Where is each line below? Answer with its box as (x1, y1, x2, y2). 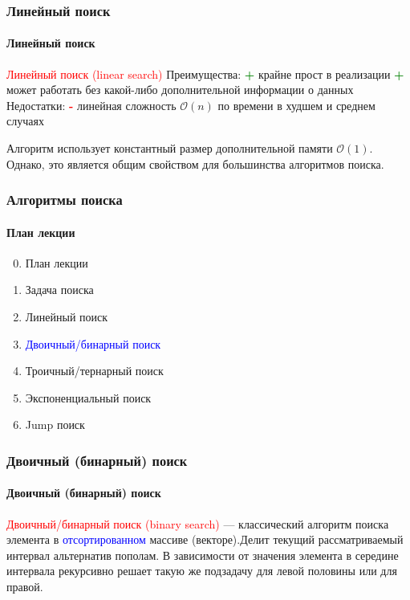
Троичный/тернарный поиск (25, 362, 164, 379)
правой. (6, 578, 43, 595)
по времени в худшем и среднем (217, 96, 375, 113)
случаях (6, 112, 44, 129)
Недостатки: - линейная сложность (6, 96, 177, 113)
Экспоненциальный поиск (25, 389, 152, 406)
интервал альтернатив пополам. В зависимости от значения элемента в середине (6, 546, 399, 563)
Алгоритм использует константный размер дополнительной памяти (6, 140, 333, 157)
